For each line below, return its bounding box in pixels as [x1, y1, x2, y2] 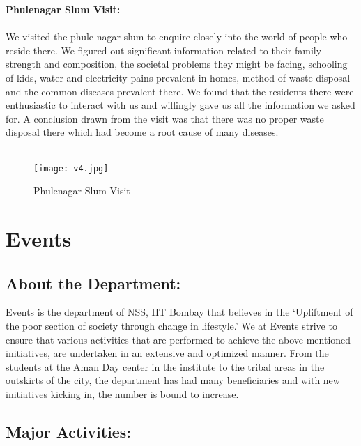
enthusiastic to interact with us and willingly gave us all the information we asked [6, 98, 355, 112]
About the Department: [6, 272, 181, 293]
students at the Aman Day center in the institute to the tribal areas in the [6, 359, 325, 374]
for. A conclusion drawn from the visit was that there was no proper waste [6, 111, 324, 125]
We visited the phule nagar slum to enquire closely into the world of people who [6, 29, 348, 44]
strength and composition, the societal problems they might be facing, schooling [6, 56, 348, 71]
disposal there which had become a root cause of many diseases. [6, 125, 279, 139]
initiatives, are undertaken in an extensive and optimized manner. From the [6, 346, 329, 360]
